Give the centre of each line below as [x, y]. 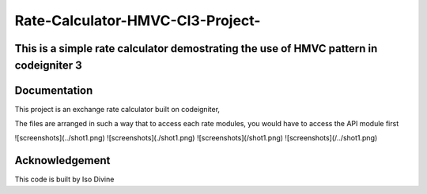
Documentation [54, 90]
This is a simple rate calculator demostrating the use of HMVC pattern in [196, 48]
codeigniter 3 [48, 65]
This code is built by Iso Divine [64, 179]
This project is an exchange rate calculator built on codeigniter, [117, 109]
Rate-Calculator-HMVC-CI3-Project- [138, 21]
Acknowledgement [62, 160]
